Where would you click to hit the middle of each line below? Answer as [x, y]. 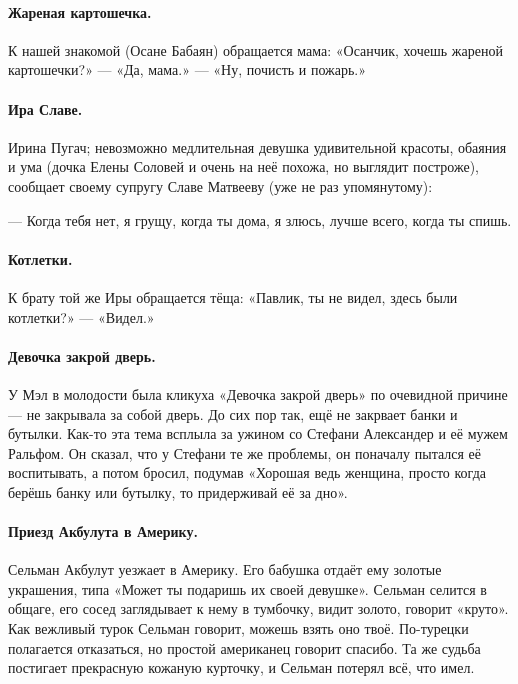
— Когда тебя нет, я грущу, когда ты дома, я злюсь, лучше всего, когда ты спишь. [260, 219]
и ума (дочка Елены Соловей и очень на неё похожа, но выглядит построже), [243, 166]
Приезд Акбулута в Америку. [103, 531]
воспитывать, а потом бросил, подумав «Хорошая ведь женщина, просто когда [247, 472]
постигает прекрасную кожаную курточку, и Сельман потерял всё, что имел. [241, 667]
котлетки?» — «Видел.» [81, 316]
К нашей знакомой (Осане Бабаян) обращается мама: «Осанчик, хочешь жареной [255, 49]
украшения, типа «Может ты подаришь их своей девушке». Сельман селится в [247, 588]
